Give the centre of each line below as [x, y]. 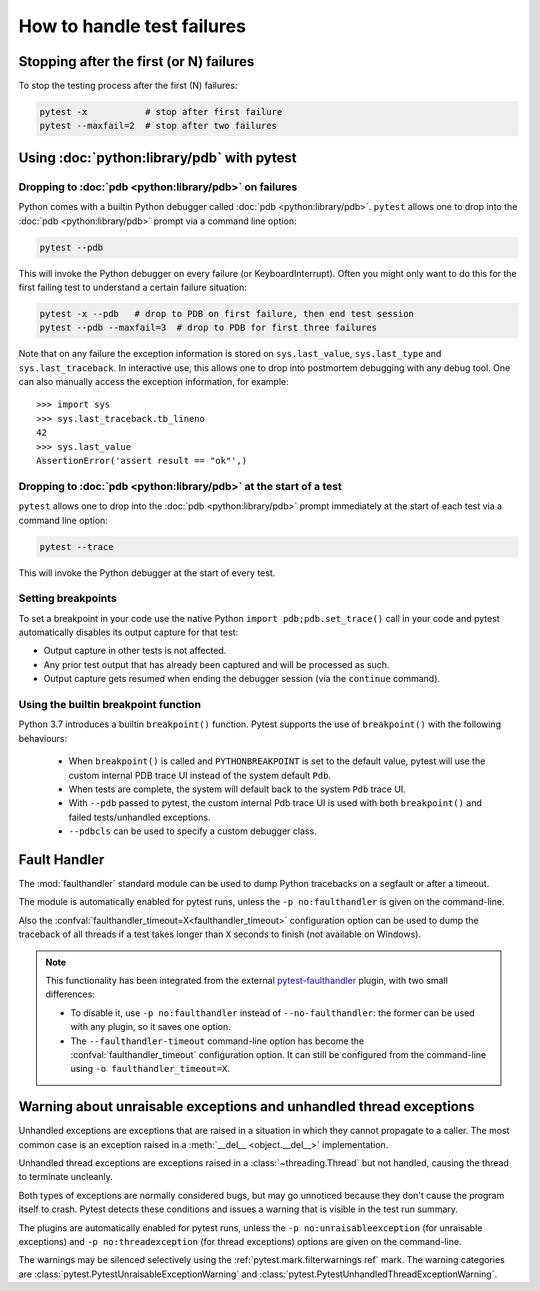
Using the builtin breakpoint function [110, 704]
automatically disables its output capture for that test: [128, 632]
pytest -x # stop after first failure [161, 112]
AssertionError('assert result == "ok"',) [142, 461]
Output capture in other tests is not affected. [135, 651]
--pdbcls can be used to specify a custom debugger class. [192, 831]
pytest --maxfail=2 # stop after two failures [158, 126]
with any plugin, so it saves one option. [150, 1027]
